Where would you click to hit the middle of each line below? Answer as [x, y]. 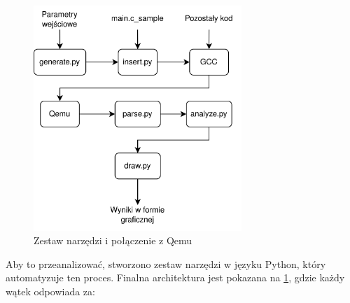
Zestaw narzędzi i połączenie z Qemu [113, 240]
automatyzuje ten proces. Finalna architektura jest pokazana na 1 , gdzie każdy [175, 277]
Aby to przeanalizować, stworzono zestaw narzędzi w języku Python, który [166, 263]
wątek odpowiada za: [50, 291]
